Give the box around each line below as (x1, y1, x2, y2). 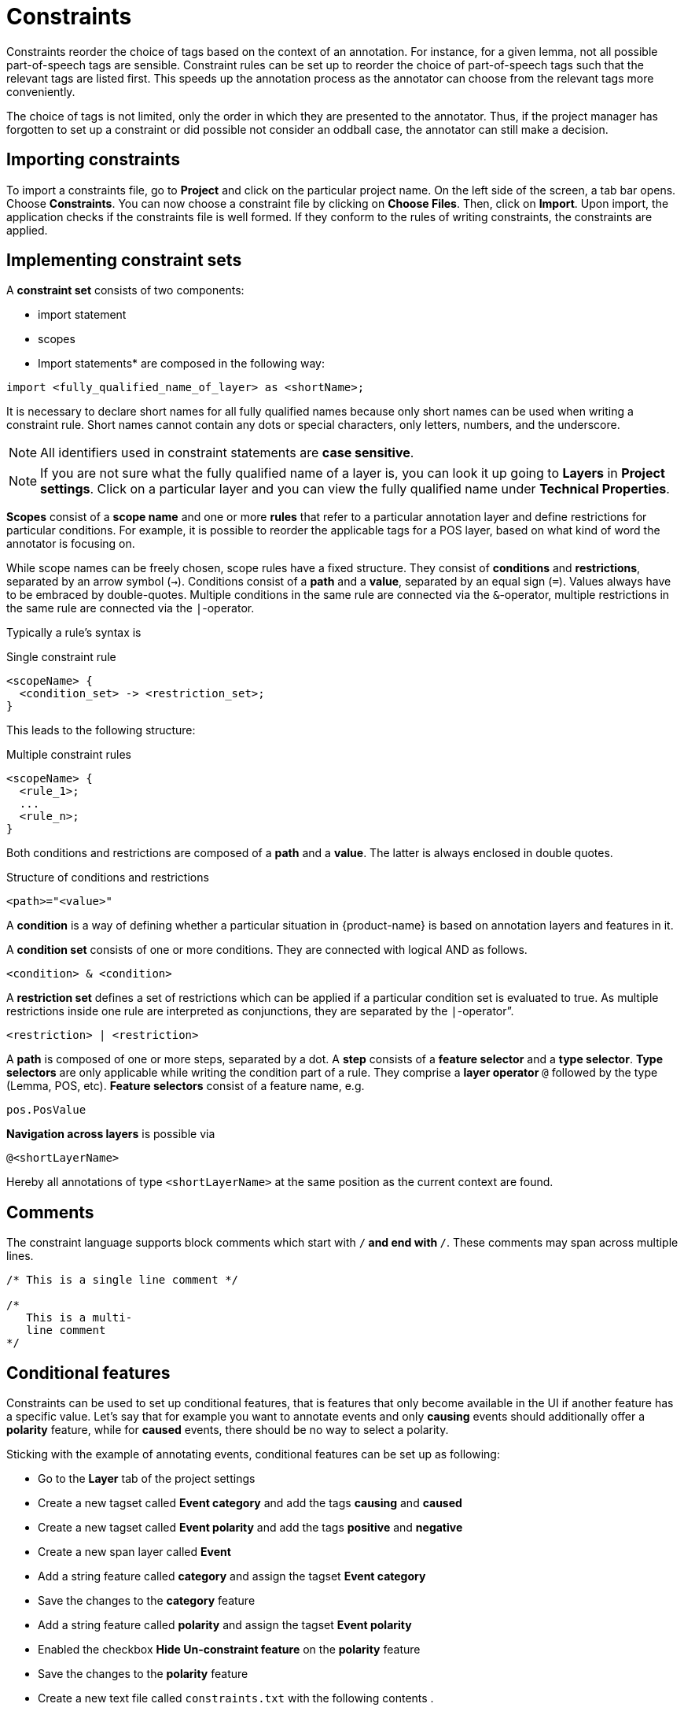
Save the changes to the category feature (38, 1594, 256, 1608)
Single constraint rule (6, 650, 116, 664)
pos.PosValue (6, 1103, 86, 1117)
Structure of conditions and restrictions (6, 870, 209, 885)
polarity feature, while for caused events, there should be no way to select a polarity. (6, 1423, 449, 1437)
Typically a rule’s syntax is (6, 626, 142, 640)
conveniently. (6, 84, 75, 98)
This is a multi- (26, 1311, 133, 1325)
